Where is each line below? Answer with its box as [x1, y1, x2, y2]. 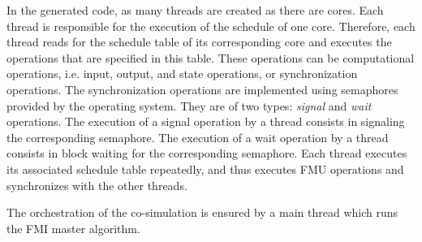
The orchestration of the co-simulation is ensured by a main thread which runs [6, 204, 398, 221]
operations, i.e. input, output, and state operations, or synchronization [6, 65, 358, 82]
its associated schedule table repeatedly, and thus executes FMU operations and [6, 160, 404, 177]
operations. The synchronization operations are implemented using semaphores [6, 80, 398, 97]
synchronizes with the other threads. [6, 176, 187, 193]
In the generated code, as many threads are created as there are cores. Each [6, 2, 384, 18]
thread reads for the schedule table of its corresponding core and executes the [6, 33, 392, 50]
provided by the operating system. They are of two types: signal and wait [6, 97, 372, 114]
